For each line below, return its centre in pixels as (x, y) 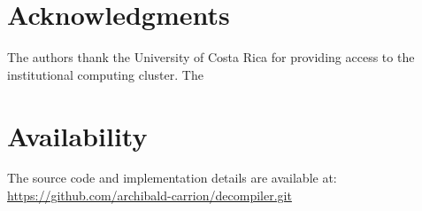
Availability (77, 135)
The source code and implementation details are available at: (172, 178)
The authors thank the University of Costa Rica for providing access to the (211, 57)
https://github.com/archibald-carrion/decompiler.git (150, 195)
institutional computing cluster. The (105, 74)
